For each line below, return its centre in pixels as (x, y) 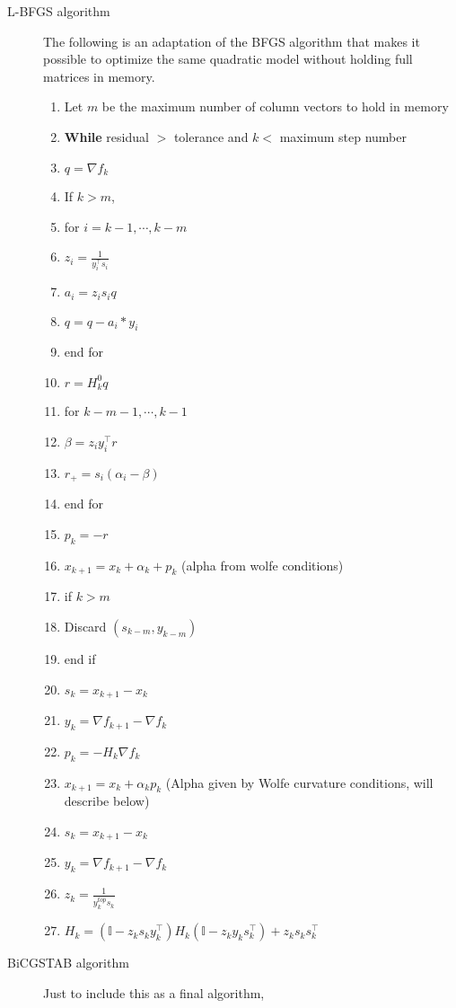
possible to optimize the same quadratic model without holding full (228, 59)
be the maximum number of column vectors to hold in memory (275, 106)
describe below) (107, 801)
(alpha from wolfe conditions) (262, 565)
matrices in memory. (99, 76)
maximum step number (343, 136)
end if (80, 659)
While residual (106, 136)
